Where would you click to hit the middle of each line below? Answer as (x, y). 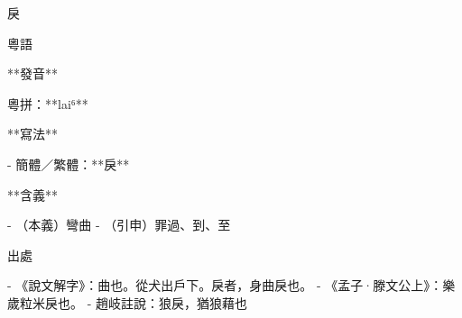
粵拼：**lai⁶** (48, 103)
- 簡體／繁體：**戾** (69, 164)
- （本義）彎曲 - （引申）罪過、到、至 (119, 225)
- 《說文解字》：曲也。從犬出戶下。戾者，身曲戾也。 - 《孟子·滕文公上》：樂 (231, 285)
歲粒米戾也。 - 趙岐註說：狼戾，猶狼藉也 (127, 302)
